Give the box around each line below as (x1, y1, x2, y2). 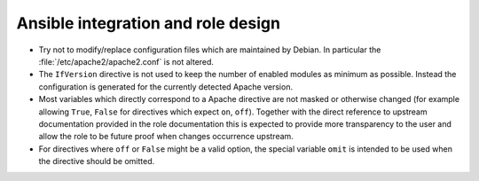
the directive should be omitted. (38, 156, 155, 167)
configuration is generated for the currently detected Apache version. (38, 81, 293, 92)
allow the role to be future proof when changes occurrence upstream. (38, 131, 294, 142)
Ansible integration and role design (16, 13, 281, 33)
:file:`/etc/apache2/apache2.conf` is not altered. (38, 56, 215, 67)
